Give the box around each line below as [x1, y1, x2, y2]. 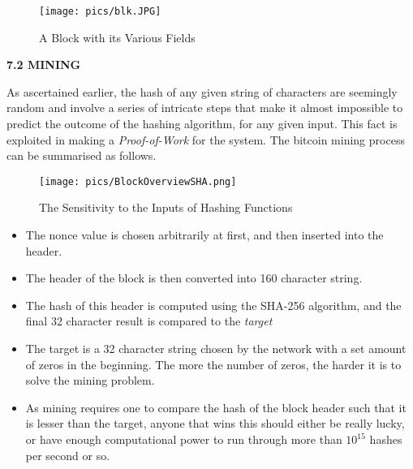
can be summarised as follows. [6, 147, 157, 164]
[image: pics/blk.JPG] [39, 6, 161, 17]
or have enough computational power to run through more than [25, 431, 342, 447]
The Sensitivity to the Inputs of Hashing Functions [39, 199, 293, 216]
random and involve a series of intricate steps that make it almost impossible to [6, 99, 403, 116]
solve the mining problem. [25, 372, 155, 389]
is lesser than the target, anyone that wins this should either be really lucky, [25, 415, 405, 432]
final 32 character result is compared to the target [25, 312, 273, 329]
